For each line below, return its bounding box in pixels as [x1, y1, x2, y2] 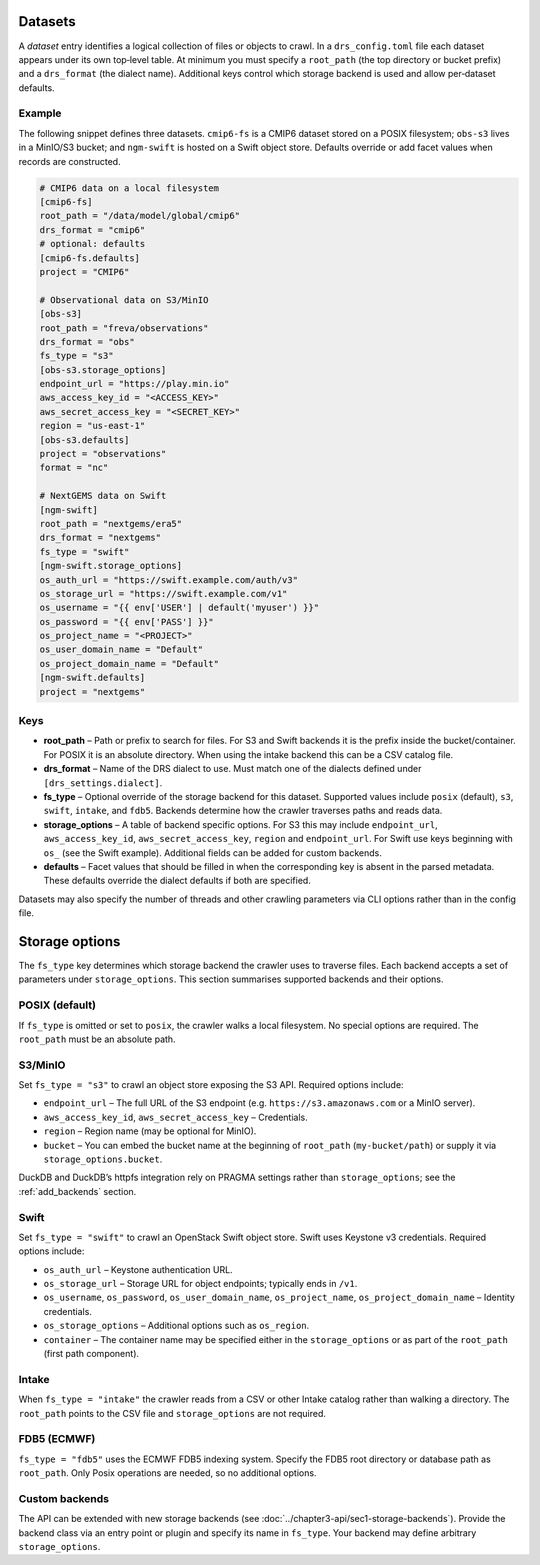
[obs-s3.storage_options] [39, 364, 167, 375]
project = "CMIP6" [39, 266, 130, 277]
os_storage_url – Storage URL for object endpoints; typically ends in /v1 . [43, 1278, 358, 1290]
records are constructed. [18, 155, 121, 167]
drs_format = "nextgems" [39, 532, 162, 544]
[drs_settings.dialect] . [43, 776, 163, 789]
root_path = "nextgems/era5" [39, 518, 183, 529]
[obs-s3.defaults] [39, 434, 130, 445]
